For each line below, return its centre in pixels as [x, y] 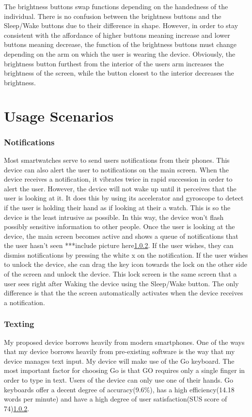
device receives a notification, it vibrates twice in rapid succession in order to [118, 179]
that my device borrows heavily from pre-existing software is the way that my [119, 351]
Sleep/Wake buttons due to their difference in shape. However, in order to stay [121, 25]
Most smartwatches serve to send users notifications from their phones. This [117, 160]
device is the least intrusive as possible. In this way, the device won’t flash [114, 217]
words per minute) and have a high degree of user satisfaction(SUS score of [116, 399]
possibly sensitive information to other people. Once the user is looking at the [119, 226]
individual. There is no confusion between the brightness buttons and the [113, 16]
